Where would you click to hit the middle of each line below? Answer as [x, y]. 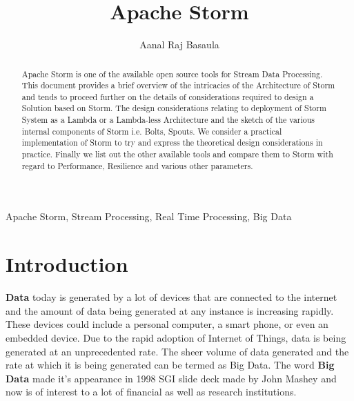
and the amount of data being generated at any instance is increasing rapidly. [170, 310]
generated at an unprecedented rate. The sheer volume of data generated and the [177, 351]
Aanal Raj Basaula [179, 45]
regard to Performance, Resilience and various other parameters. [137, 165]
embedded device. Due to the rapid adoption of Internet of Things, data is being [176, 337]
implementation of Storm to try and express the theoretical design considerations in [172, 143]
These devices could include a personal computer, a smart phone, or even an [167, 324]
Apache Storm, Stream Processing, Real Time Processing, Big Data [149, 216]
